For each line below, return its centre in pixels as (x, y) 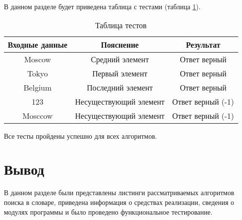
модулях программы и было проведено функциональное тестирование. (108, 211)
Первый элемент (120, 73)
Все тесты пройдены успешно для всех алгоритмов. (80, 136)
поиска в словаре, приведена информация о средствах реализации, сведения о (119, 202)
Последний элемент (120, 87)
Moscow (37, 59)
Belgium (38, 87)
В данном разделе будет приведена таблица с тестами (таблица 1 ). (102, 6)
